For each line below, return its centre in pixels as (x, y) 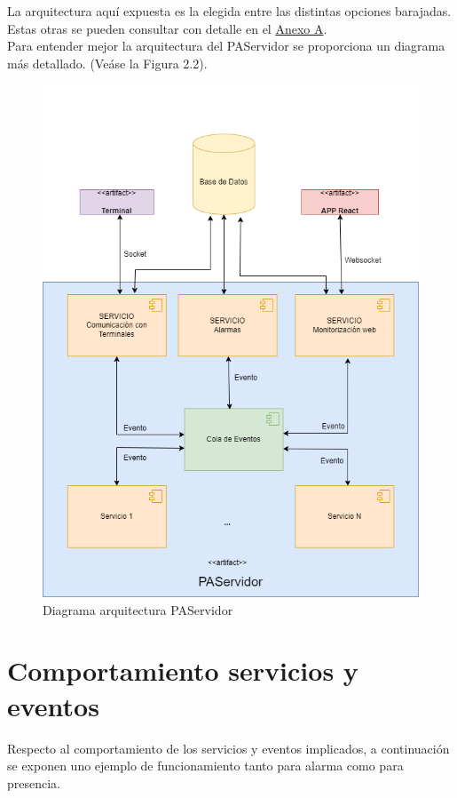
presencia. (34, 782)
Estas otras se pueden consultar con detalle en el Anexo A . (167, 28)
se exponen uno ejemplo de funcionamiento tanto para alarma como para (205, 766)
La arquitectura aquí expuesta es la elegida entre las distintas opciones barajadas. (229, 11)
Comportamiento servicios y (183, 670)
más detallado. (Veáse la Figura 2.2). (107, 63)
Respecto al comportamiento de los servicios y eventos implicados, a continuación (228, 748)
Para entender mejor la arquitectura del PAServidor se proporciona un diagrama (226, 46)
